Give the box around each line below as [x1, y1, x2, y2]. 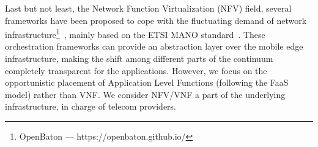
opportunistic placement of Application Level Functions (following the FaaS [5, 76, 289, 89]
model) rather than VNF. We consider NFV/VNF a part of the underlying [5, 88, 286, 100]
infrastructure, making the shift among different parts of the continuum [5, 52, 273, 65]
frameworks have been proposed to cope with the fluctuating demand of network [5, 13, 307, 26]
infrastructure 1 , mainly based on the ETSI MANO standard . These [5, 26, 265, 40]
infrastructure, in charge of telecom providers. [5, 100, 177, 113]
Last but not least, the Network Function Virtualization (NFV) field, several [5, 2, 292, 14]
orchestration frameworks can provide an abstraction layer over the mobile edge [5, 40, 303, 53]
